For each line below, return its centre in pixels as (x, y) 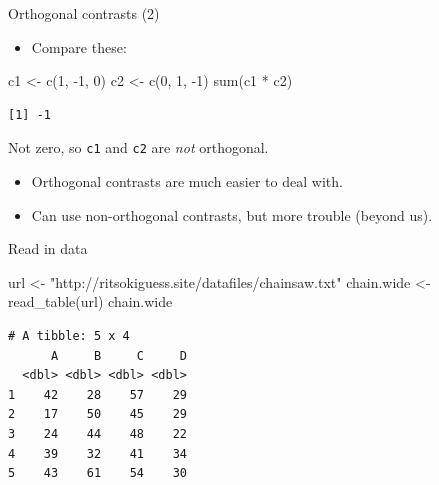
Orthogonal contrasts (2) (84, 13)
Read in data (48, 248)
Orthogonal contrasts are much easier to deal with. (187, 181)
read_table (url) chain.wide (90, 301)
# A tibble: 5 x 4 (69, 336)
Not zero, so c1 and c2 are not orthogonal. (138, 147)
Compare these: (79, 46)
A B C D (118, 355)
